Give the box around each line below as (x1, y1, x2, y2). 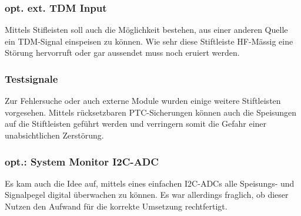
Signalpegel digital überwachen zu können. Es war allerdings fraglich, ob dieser (5, 188, 289, 201)
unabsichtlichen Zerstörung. (5, 129, 104, 141)
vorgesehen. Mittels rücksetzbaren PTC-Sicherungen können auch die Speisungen (5, 106, 297, 118)
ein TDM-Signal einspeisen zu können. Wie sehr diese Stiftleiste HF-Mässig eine (5, 35, 293, 47)
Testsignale (5, 71, 58, 86)
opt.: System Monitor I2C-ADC (5, 154, 159, 168)
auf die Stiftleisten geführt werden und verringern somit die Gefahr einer (5, 117, 267, 130)
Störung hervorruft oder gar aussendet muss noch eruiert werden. (5, 46, 240, 59)
